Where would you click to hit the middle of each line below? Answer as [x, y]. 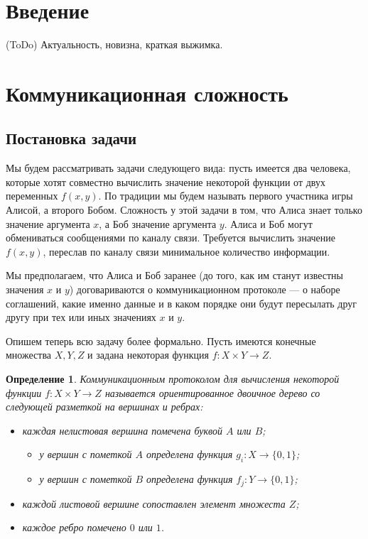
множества [29, 355]
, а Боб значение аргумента [158, 223]
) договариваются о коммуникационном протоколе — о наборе [205, 289]
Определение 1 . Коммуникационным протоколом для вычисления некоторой [173, 379]
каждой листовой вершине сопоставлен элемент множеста [154, 503]
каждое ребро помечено [74, 527]
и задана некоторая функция [148, 355]
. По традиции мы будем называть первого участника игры [226, 196]
